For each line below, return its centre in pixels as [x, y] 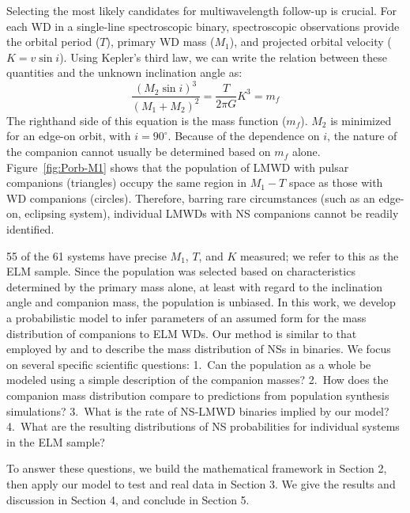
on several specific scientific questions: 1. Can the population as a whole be [189, 364]
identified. [30, 229]
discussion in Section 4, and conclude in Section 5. [128, 499]
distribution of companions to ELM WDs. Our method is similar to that [182, 333]
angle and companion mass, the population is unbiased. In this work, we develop [201, 302]
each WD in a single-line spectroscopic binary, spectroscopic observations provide [203, 26]
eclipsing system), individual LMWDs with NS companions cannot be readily [212, 213]
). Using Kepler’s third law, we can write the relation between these [224, 57]
